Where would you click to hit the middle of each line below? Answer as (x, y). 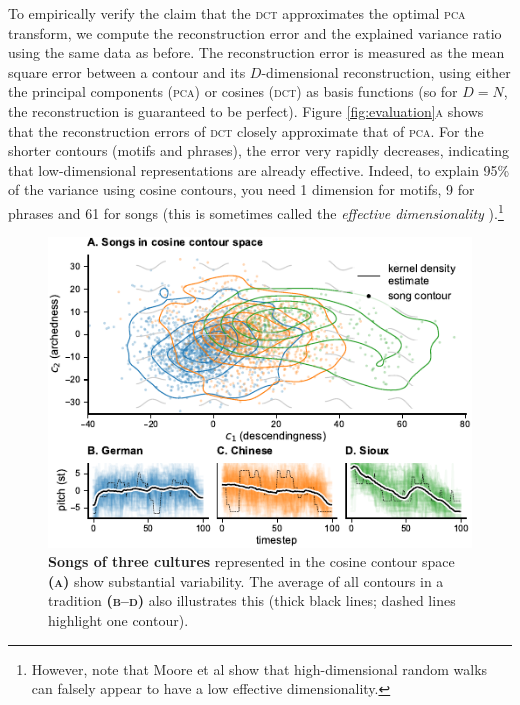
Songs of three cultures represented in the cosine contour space (251, 561)
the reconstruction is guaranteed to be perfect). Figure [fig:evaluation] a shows (246, 110)
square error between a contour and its (127, 71)
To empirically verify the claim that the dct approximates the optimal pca (237, 13)
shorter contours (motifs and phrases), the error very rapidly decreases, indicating (259, 150)
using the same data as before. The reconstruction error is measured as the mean (256, 52)
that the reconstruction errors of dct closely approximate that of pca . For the (246, 130)
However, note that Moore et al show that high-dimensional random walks (259, 668)
